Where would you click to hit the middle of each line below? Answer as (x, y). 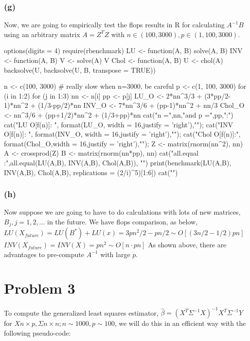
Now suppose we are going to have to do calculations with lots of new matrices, (122, 212)
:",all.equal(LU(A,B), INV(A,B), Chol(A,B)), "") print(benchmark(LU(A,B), (118, 162)
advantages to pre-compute (44, 254)
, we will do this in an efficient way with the (180, 323)
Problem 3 (40, 288)
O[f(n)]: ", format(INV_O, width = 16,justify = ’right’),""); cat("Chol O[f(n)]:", (122, 134)
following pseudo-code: (37, 332)
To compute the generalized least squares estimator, (81, 312)
